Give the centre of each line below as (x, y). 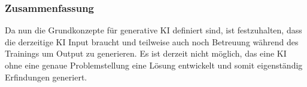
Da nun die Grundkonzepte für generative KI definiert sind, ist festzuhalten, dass (153, 30)
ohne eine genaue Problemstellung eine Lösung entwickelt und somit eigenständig (154, 65)
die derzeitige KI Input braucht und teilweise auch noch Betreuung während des (152, 41)
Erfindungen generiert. (46, 77)
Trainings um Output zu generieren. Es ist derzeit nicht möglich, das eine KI (146, 53)
